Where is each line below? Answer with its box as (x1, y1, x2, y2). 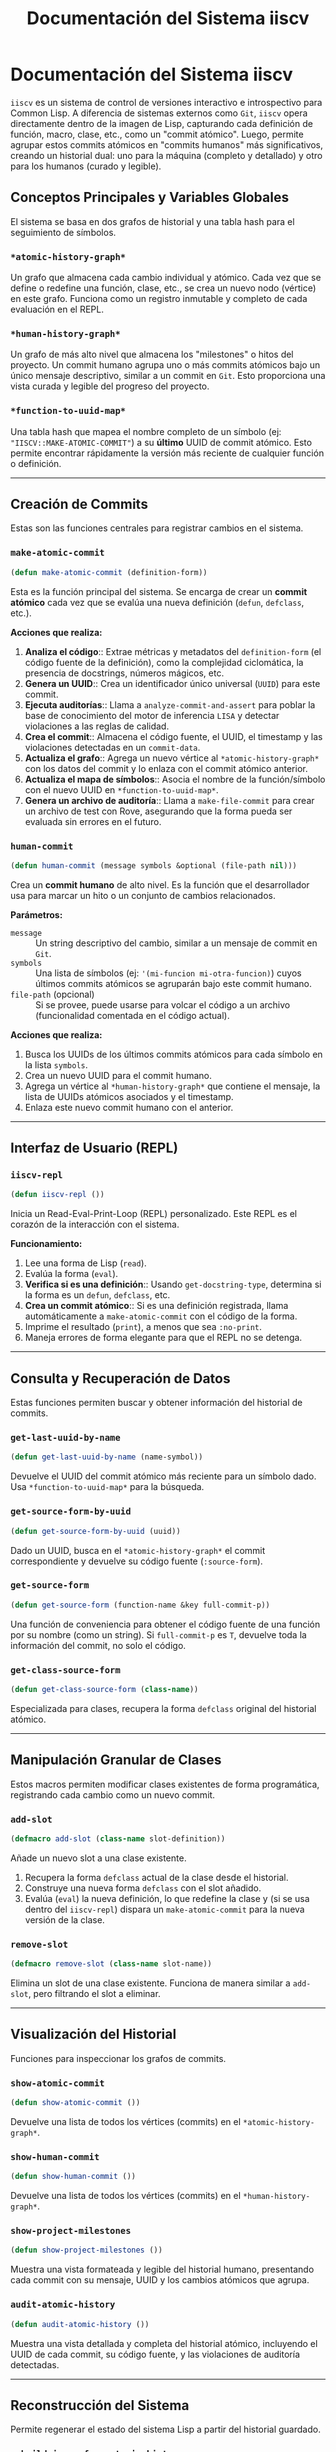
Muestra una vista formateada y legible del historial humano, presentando (10, 2263, 315, 2276)
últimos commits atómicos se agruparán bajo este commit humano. (35, 977, 312, 989)
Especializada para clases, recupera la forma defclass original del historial (10, 1702, 317, 1714)
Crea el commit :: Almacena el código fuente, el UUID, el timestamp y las (24, 730, 323, 742)
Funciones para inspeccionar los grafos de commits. (10, 2052, 227, 2064)
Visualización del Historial (10, 2026, 177, 2043)
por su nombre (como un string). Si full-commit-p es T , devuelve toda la (10, 1628, 307, 1641)
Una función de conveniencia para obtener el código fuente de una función (10, 1618, 321, 1630)
